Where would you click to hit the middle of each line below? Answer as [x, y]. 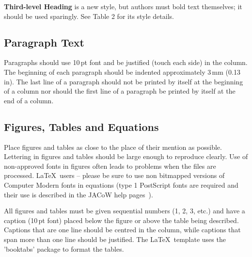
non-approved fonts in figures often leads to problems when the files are [110, 166]
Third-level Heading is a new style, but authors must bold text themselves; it [123, 6]
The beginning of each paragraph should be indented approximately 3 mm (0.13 [122, 72]
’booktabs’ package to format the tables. [64, 249]
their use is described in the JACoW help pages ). [79, 194]
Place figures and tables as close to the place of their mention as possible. [113, 147]
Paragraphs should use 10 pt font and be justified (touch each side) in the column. [126, 62]
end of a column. [29, 100]
